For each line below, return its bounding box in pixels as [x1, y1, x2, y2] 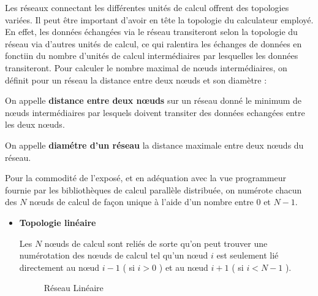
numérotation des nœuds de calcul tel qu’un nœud [19, 249, 208, 262]
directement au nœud [19, 260, 100, 273]
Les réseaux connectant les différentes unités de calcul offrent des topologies [5, 1, 289, 14]
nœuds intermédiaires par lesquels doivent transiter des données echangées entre [5, 106, 305, 119]
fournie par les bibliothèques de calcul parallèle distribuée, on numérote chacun [5, 183, 302, 196]
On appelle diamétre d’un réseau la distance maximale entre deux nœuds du [5, 138, 304, 151]
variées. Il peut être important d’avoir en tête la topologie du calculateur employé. [5, 13, 314, 26]
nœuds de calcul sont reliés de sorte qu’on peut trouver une [44, 236, 268, 249]
